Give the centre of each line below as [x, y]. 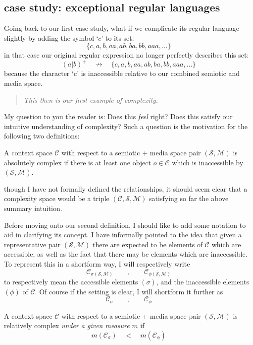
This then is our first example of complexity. [91, 100]
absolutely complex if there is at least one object [77, 162]
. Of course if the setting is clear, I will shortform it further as [129, 291]
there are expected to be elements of [148, 244]
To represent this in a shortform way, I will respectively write [97, 263]
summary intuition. [33, 208]
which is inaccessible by [208, 162]
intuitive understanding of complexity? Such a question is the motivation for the [126, 126]
